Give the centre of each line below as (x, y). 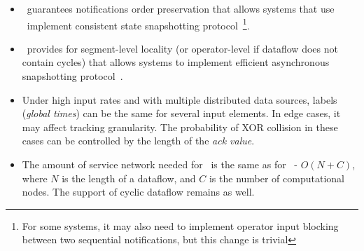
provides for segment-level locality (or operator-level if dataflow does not (182, 48)
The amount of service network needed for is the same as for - (160, 164)
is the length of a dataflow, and (129, 178)
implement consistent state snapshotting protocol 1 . (138, 24)
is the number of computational (276, 178)
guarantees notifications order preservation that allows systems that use (181, 8)
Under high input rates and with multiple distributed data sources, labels (180, 99)
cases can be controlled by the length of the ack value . (138, 141)
